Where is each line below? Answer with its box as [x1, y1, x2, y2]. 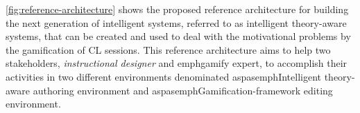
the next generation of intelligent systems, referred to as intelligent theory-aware [6, 15, 347, 30]
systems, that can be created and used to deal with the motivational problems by [6, 29, 351, 43]
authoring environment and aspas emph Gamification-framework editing [33, 83, 333, 97]
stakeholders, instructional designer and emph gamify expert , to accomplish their [6, 56, 348, 70]
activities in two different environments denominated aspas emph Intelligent [6, 69, 321, 83]
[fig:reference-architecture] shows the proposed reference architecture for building [6, 2, 349, 16]
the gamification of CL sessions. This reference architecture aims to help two [6, 42, 331, 56]
